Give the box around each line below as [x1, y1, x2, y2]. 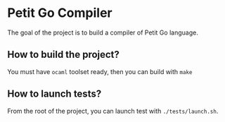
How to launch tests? [7, 88, 102, 100]
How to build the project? [7, 49, 120, 61]
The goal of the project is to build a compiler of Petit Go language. [7, 28, 198, 37]
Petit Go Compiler [7, 5, 112, 21]
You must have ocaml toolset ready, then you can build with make [7, 67, 193, 75]
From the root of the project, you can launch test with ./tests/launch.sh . [7, 106, 219, 115]
